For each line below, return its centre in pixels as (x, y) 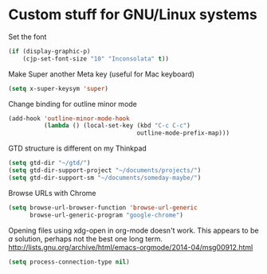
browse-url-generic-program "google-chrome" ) (106, 215)
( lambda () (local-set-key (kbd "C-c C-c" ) (117, 126)
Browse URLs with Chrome (52, 193)
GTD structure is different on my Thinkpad (78, 148)
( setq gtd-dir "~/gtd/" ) (49, 163)
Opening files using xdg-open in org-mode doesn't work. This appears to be (133, 230)
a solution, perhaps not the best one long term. (86, 239)
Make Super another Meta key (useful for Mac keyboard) (102, 74)
